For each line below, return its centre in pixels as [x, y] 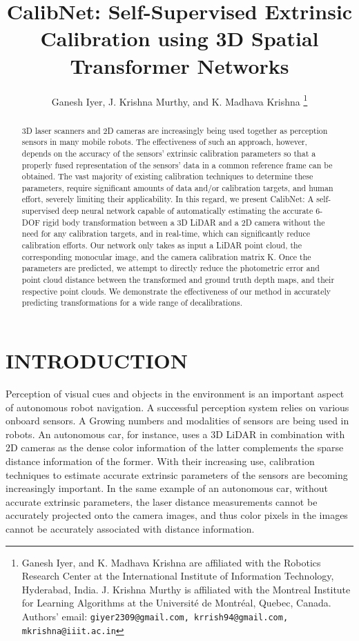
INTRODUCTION [97, 361]
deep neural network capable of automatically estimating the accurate [188, 211]
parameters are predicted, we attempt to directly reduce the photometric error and [171, 268]
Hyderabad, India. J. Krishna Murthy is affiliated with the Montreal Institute [186, 589]
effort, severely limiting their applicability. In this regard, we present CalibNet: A [168, 199]
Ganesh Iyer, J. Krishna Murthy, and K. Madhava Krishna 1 [179, 100]
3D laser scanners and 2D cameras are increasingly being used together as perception [175, 130]
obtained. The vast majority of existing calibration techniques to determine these [167, 176]
